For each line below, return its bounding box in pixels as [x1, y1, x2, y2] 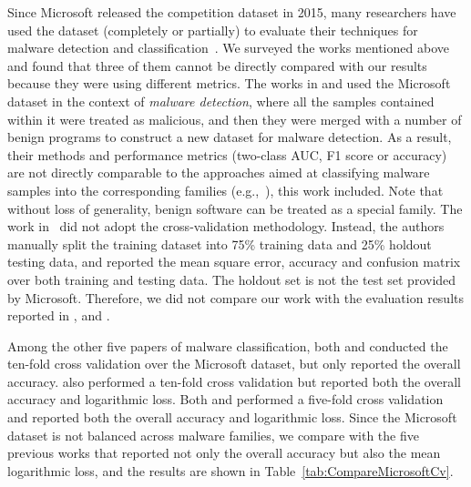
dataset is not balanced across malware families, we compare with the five [7, 425, 419, 444]
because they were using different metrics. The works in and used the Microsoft [7, 74, 451, 93]
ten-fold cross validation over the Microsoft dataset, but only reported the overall [7, 354, 461, 373]
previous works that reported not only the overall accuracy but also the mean [7, 443, 441, 462]
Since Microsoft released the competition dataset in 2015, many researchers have [7, 3, 456, 21]
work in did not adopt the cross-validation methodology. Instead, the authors [7, 217, 445, 236]
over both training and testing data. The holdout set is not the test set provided [7, 269, 456, 289]
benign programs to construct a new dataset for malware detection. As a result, [7, 127, 452, 147]
